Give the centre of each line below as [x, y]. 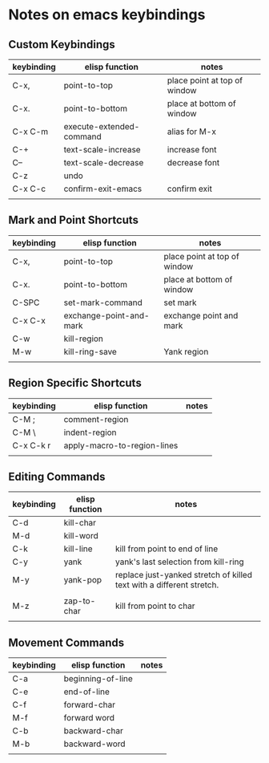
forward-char [90, 705]
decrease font [193, 162]
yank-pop [83, 580]
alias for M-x [191, 132]
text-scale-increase [102, 150]
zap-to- [80, 601]
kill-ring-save [90, 351]
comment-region [96, 419]
